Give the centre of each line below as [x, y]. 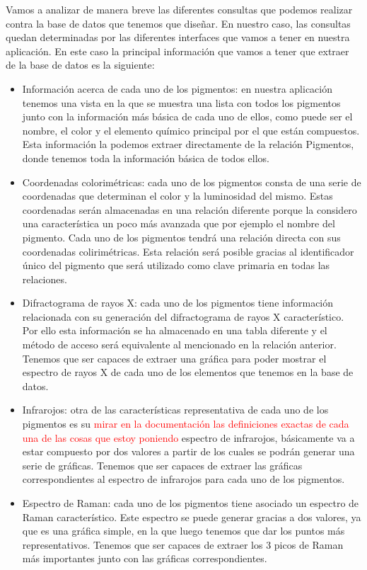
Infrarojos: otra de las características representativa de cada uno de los [175, 410]
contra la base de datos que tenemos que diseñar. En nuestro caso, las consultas [178, 23]
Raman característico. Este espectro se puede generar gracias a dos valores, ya [192, 517]
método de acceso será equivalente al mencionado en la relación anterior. [179, 344]
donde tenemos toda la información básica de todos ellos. [146, 158]
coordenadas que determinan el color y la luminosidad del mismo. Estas [177, 196]
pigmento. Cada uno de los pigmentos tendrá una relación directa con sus [181, 237]
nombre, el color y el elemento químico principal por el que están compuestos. [191, 130]
